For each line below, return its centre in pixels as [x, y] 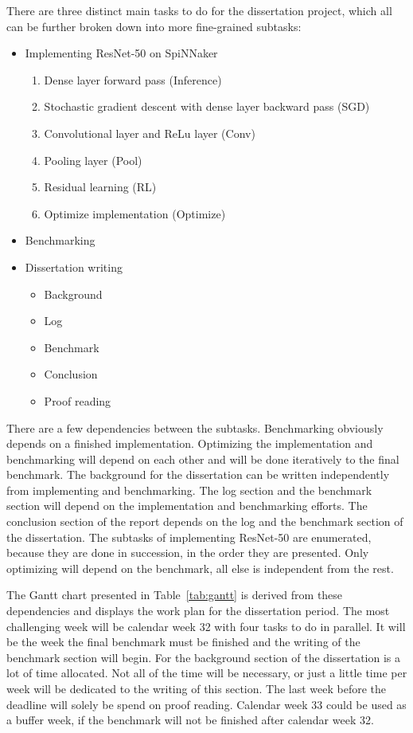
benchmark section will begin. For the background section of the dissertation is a [204, 657]
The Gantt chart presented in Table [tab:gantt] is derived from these [175, 595]
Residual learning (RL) [100, 187]
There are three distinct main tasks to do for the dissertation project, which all [199, 10]
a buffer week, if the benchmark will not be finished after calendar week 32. [190, 720]
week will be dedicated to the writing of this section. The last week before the [197, 688]
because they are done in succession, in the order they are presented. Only [188, 553]
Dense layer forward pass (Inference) [133, 79]
